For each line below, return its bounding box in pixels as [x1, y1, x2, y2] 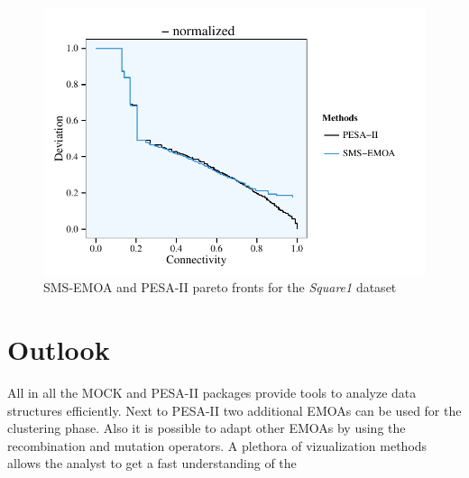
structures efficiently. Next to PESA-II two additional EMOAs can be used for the [7, 400, 462, 419]
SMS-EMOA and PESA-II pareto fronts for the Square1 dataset [43, 278, 397, 297]
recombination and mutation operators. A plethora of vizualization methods [7, 436, 428, 455]
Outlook [7, 331, 110, 368]
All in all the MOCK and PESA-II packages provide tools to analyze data [7, 383, 417, 402]
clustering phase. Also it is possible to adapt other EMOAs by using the [7, 418, 406, 437]
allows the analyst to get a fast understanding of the [7, 454, 297, 473]
